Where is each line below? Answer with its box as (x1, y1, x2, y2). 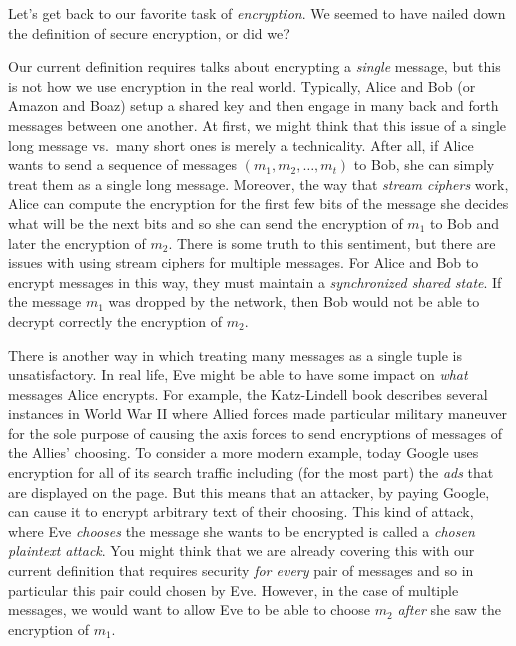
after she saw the (397, 599, 502, 620)
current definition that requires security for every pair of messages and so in (8, 560, 474, 581)
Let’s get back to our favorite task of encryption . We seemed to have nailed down (8, 3, 506, 23)
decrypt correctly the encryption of (8, 310, 223, 331)
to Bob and (429, 212, 500, 233)
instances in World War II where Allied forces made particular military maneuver (8, 403, 508, 424)
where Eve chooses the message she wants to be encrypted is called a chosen (8, 520, 475, 541)
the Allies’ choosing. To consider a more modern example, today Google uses (8, 442, 479, 463)
